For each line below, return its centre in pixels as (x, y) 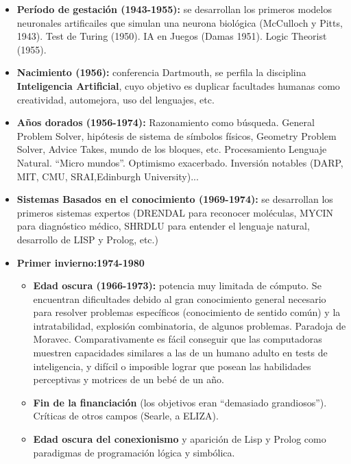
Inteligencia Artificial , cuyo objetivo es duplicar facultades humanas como (178, 85)
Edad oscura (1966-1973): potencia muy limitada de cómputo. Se (177, 285)
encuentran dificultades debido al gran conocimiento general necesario (180, 298)
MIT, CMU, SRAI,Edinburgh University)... (108, 176)
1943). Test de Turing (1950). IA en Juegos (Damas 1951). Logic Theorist (172, 36)
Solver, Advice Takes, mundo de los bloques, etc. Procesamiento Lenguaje (172, 149)
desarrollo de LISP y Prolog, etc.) (87, 239)
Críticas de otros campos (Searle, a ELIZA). (126, 416)
